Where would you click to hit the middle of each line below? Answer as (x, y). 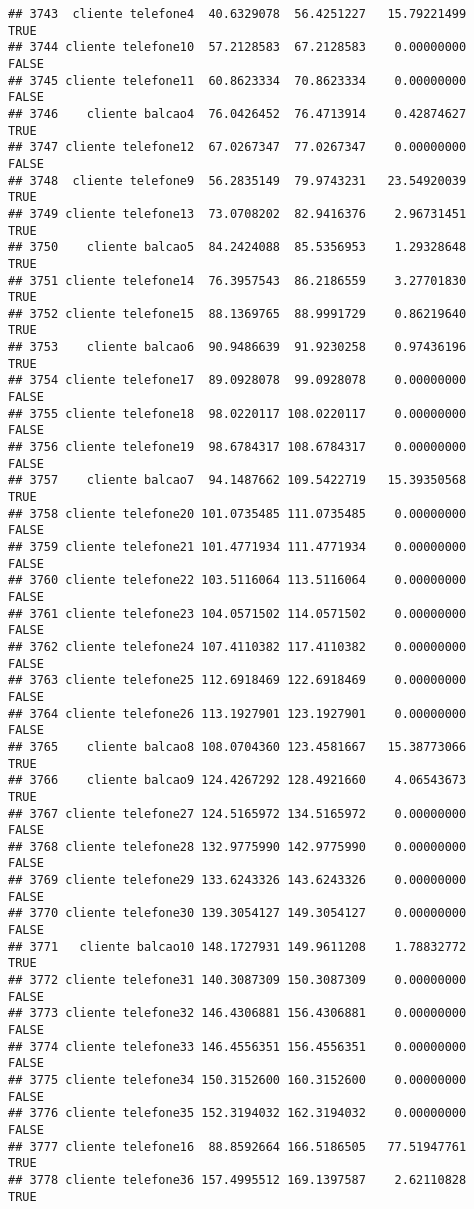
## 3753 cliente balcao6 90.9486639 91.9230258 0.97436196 (237, 347)
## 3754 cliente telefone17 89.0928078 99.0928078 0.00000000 (237, 380)
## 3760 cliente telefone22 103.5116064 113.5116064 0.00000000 (237, 580)
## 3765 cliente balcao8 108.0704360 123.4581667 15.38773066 (237, 746)
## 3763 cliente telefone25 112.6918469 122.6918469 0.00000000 (237, 680)
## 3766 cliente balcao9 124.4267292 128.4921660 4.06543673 (237, 780)
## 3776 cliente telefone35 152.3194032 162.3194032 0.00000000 (237, 1113)
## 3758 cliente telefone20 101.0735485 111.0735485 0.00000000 (237, 513)
